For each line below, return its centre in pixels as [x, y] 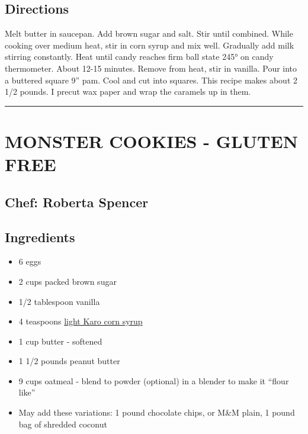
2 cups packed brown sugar [68, 281]
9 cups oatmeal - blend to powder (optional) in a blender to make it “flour [154, 380]
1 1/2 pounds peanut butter [69, 361]
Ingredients [40, 237]
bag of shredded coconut [63, 424]
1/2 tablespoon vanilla [59, 301]
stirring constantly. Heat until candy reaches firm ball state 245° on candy [139, 57]
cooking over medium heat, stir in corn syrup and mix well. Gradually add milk [150, 45]
